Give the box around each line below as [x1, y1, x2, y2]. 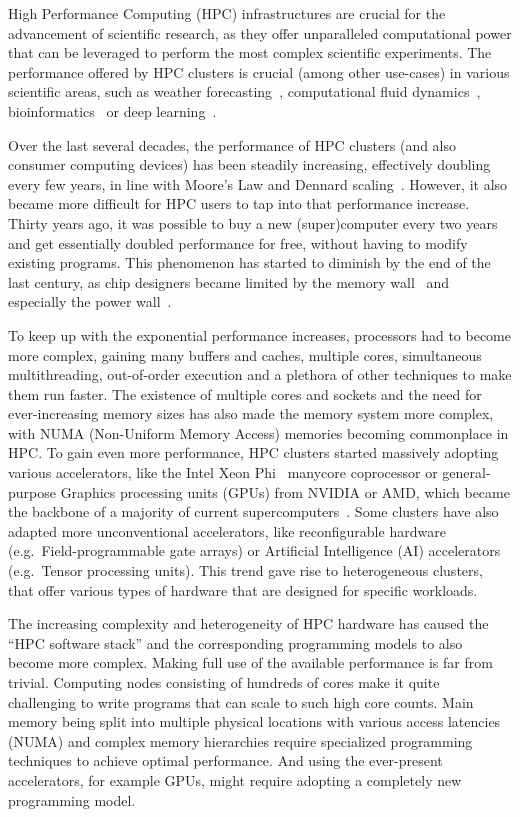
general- [442, 462, 491, 483]
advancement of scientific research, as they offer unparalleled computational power [8, 22, 512, 43]
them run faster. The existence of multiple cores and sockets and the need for [8, 383, 482, 404]
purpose [8, 481, 56, 502]
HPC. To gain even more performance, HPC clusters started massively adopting [8, 442, 499, 463]
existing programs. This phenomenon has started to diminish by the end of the [8, 252, 491, 273]
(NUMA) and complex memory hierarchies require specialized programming [8, 730, 473, 751]
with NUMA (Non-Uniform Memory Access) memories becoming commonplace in [8, 422, 509, 443]
